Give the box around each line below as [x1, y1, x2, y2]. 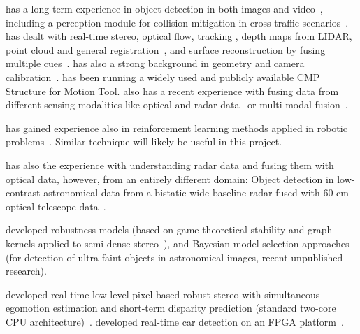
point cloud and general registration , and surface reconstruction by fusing [6, 42, 326, 57]
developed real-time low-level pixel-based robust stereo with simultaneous [6, 286, 320, 301]
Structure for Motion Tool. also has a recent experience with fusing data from [6, 83, 339, 98]
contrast [6, 185, 41, 200]
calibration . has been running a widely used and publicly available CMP [6, 69, 320, 84]
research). [6, 263, 47, 278]
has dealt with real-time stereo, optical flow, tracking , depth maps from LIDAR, [6, 29, 352, 43]
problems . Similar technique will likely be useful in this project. [6, 134, 282, 149]
